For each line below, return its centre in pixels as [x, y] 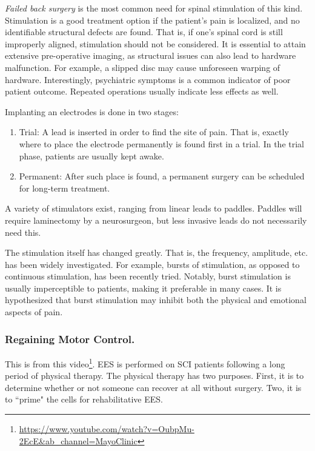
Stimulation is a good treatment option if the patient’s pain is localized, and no [152, 20]
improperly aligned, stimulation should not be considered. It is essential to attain [155, 43]
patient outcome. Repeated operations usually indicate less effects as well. [142, 91]
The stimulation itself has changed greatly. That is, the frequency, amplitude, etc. [157, 252]
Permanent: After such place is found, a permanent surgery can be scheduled [162, 176]
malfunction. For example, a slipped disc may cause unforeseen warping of [143, 67]
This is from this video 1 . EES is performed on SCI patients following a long [145, 362]
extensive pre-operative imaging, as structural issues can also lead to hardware [151, 55]
